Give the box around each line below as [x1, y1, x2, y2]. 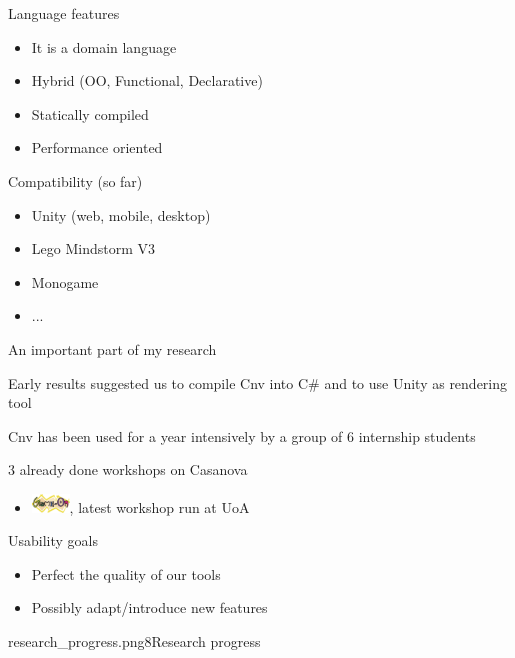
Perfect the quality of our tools [31, 563, 221, 584]
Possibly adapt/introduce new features [31, 597, 268, 618]
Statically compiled [31, 103, 149, 124]
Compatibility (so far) [8, 170, 143, 191]
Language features [8, 3, 120, 23]
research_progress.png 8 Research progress [8, 630, 261, 651]
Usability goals [8, 530, 98, 551]
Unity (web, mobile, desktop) [31, 204, 211, 225]
